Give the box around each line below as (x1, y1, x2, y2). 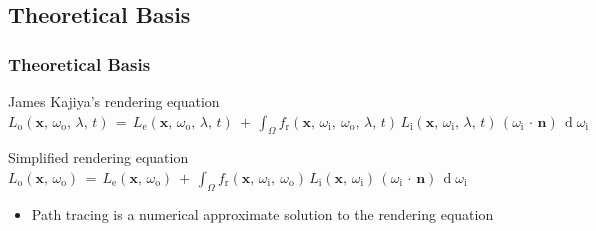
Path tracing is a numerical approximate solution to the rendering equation (31, 203, 494, 224)
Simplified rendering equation (8, 147, 189, 168)
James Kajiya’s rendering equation (8, 91, 220, 111)
